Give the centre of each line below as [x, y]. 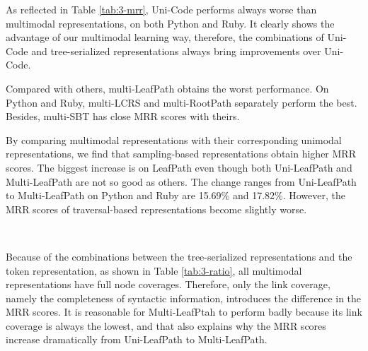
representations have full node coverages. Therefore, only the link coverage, [168, 284]
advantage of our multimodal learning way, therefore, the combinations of [165, 37]
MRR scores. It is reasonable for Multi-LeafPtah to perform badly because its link [184, 312]
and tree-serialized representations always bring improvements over [176, 50]
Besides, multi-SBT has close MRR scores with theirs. [123, 116]
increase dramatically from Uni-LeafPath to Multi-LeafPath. [137, 339]
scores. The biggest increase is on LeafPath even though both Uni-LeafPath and [179, 167]
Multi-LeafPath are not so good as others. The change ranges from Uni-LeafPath [181, 181]
